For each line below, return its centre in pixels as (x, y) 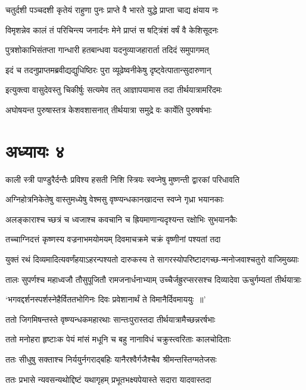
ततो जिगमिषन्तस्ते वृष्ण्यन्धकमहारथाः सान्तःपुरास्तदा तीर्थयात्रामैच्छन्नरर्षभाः (110, 319)
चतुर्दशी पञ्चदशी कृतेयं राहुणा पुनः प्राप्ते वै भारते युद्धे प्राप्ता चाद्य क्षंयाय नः (112, 10)
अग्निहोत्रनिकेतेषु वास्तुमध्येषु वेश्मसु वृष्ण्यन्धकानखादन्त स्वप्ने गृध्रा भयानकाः (115, 199)
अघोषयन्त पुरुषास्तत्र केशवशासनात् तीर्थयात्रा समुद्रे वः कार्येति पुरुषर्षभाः (109, 109)
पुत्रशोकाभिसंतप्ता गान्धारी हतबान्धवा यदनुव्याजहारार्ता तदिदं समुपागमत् (107, 50)
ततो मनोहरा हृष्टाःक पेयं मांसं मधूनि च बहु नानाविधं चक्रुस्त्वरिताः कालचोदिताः (118, 339)
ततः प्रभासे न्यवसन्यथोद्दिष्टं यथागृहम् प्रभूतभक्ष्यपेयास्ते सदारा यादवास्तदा (108, 379)
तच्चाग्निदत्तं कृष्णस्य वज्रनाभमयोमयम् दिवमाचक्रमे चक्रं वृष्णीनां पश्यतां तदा (113, 239)
